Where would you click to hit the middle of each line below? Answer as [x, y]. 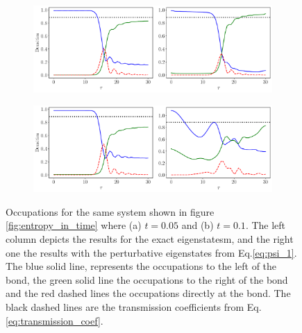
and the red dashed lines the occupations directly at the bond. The [148, 293]
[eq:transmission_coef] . [54, 320]
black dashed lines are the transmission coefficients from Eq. [134, 306]
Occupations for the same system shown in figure [110, 211]
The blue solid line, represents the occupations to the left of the [141, 266]
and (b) [198, 225]
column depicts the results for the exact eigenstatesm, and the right [150, 238]
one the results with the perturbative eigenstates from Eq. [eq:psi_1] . [151, 252]
